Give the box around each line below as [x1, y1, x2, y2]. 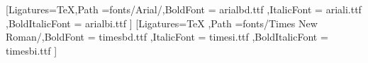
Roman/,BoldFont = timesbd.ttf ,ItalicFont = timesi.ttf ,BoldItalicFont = [6, 29, 328, 44]
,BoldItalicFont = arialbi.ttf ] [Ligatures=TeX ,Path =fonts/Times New [6, 15, 318, 30]
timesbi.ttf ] [6, 43, 57, 57]
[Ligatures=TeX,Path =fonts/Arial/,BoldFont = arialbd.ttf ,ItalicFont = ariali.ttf [6, 2, 362, 16]
